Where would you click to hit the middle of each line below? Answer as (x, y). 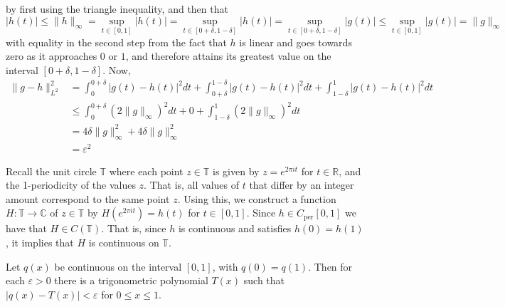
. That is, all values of (192, 185)
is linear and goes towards (296, 42)
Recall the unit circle (51, 171)
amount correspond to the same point (88, 198)
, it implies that (40, 243)
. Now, (117, 70)
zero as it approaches (52, 56)
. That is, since (134, 228)
